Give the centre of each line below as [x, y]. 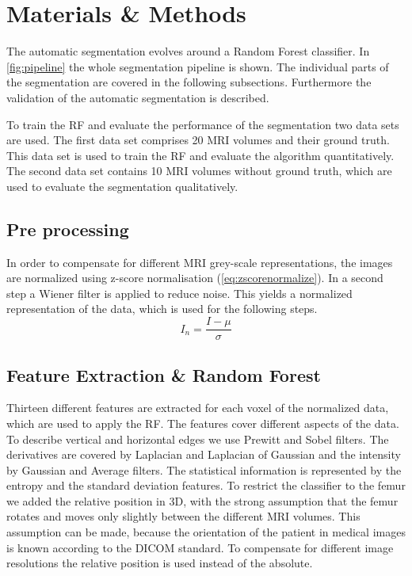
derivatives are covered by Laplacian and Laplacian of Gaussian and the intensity [204, 454]
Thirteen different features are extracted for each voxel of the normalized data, [198, 408]
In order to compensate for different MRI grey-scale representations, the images [200, 262]
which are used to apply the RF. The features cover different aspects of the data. [203, 423]
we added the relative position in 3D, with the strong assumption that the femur [202, 500]
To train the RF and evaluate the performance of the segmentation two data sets [203, 124]
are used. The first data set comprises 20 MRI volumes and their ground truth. [198, 140]
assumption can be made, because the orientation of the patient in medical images [206, 532]
